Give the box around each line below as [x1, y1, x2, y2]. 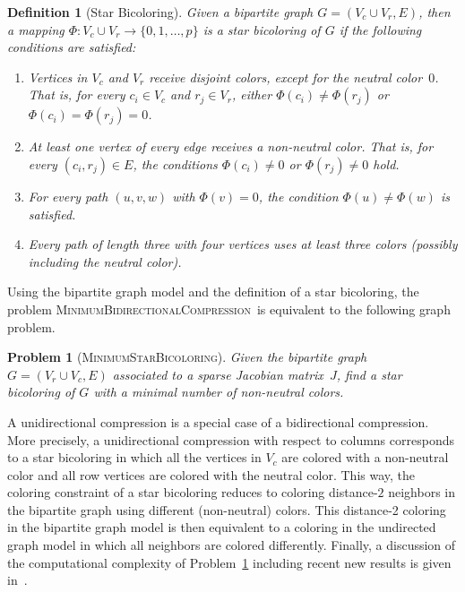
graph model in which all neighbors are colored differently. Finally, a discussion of [7, 536, 456, 554]
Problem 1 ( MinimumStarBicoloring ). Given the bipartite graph [7, 347, 367, 366]
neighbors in [388, 483, 456, 502]
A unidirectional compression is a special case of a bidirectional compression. [7, 412, 429, 431]
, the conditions [133, 154, 218, 173]
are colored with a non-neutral [281, 448, 449, 467]
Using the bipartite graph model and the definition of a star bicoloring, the [7, 282, 419, 301]
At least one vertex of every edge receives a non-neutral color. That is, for [28, 137, 434, 156]
